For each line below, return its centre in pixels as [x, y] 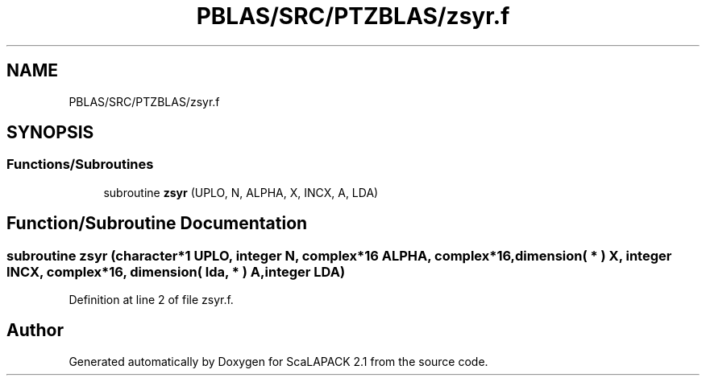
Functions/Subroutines [80, 164]
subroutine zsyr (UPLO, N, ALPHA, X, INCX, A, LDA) [241, 192]
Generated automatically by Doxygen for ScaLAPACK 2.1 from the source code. [278, 361]
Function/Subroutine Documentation [157, 224]
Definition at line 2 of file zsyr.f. [151, 300]
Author [35, 331]
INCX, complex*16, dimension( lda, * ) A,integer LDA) [176, 271]
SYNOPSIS [50, 133]
